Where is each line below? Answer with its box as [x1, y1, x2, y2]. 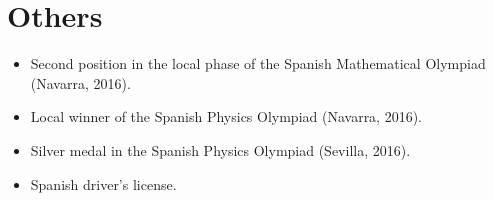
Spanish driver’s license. [30, 173, 177, 194]
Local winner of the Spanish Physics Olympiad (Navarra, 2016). [30, 106, 423, 127]
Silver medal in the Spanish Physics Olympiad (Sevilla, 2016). [30, 139, 411, 160]
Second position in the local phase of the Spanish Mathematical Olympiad [30, 53, 486, 74]
